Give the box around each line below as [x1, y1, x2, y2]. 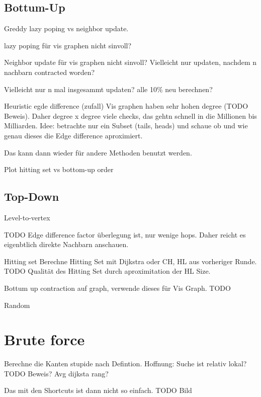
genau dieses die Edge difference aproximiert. [4, 130, 143, 140]
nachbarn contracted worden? [4, 66, 95, 77]
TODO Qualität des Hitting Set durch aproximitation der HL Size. [4, 266, 211, 276]
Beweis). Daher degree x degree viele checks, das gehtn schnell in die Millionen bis [4, 110, 257, 121]
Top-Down [4, 189, 59, 204]
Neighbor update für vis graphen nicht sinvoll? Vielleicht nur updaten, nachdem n [4, 57, 257, 67]
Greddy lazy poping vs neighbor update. [4, 23, 129, 34]
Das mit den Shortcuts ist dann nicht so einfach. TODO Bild [4, 385, 192, 395]
